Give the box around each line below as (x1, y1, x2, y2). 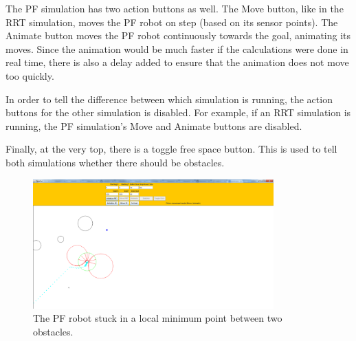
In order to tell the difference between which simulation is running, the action (5, 91, 333, 106)
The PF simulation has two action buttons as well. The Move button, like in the (5, 1, 344, 15)
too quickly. (5, 68, 54, 82)
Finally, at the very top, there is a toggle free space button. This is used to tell (5, 142, 337, 156)
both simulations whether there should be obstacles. (5, 155, 225, 169)
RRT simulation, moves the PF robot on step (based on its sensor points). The (5, 14, 338, 29)
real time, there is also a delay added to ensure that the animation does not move (5, 55, 349, 69)
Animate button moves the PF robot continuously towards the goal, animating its (5, 28, 351, 43)
